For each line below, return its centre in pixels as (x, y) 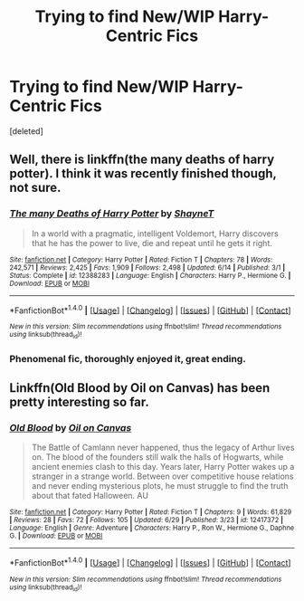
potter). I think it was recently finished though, (143, 174)
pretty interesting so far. (79, 401)
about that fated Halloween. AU (90, 496)
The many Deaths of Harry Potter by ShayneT (112, 214)
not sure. (35, 188)
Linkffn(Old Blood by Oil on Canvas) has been (140, 388)
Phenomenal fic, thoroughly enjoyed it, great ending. (128, 358)
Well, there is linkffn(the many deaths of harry (142, 160)
